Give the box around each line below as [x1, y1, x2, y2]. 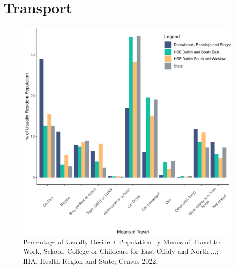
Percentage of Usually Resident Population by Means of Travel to [23, 236, 220, 246]
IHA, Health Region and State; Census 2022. [23, 255, 158, 266]
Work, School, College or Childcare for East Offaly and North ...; [23, 246, 219, 256]
